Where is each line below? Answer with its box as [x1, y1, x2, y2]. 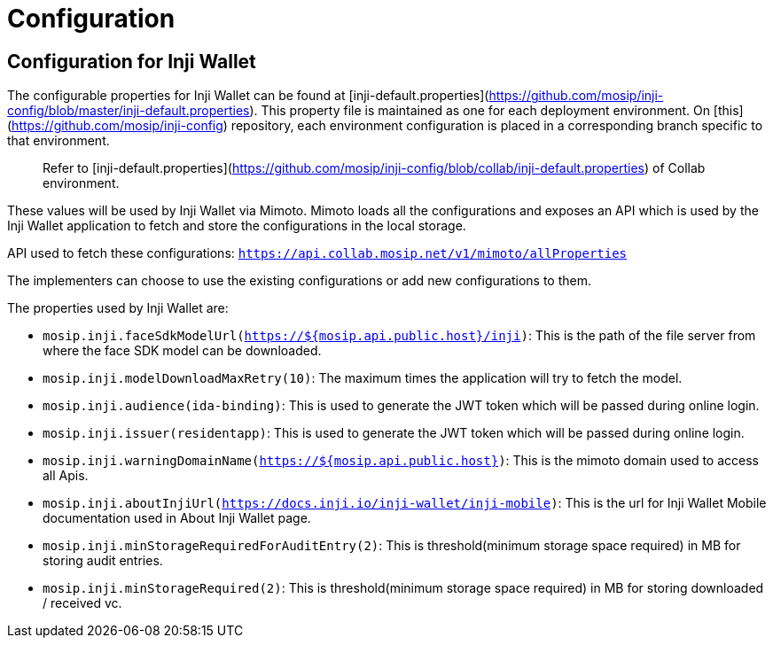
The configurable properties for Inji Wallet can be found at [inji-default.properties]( [7, 88, 489, 104]
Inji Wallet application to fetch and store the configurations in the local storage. [7, 218, 466, 234]
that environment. [7, 133, 110, 149]
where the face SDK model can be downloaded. [43, 343, 322, 359]
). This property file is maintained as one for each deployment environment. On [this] [249, 103, 744, 119]
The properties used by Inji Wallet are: [7, 300, 229, 316]
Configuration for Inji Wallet [7, 50, 256, 73]
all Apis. [43, 468, 89, 484]
